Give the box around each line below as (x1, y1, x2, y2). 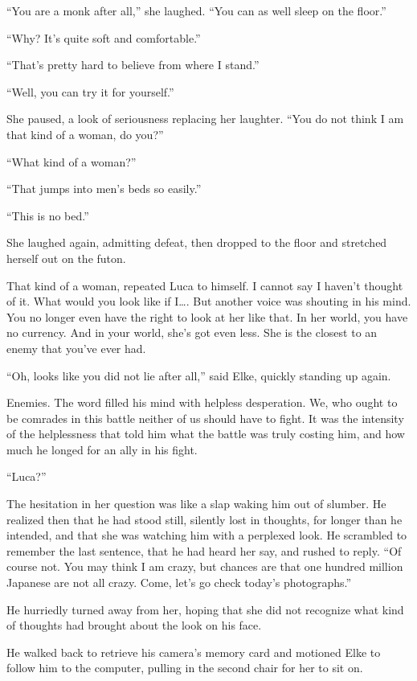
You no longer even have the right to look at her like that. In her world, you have (6, 308, 408, 325)
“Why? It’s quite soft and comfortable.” (6, 29, 201, 46)
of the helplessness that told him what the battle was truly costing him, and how (6, 425, 405, 442)
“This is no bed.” (6, 207, 89, 224)
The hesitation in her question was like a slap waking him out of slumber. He (6, 495, 386, 512)
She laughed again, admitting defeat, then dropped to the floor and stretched (6, 234, 387, 251)
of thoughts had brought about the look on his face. (6, 617, 262, 634)
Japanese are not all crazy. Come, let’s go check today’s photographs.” (6, 574, 352, 591)
